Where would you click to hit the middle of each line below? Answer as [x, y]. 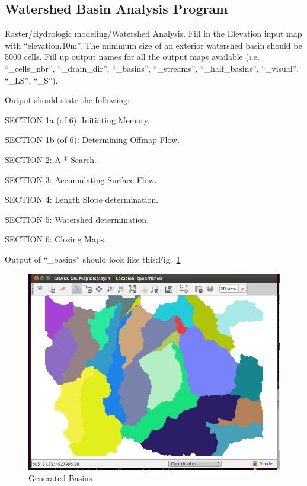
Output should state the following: [67, 100]
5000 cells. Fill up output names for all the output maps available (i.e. [132, 57]
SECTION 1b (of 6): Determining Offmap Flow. [92, 140]
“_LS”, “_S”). [31, 80]
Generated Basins [60, 478]
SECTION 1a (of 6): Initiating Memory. [77, 119]
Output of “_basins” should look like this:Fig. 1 [93, 259]
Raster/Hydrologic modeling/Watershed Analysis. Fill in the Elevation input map [153, 33]
